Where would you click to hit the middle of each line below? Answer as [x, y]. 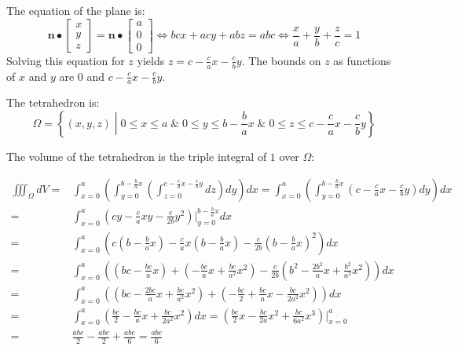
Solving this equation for [66, 60]
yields [151, 60]
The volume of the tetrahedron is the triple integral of [137, 156]
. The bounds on [281, 60]
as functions [362, 60]
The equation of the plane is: [76, 10]
